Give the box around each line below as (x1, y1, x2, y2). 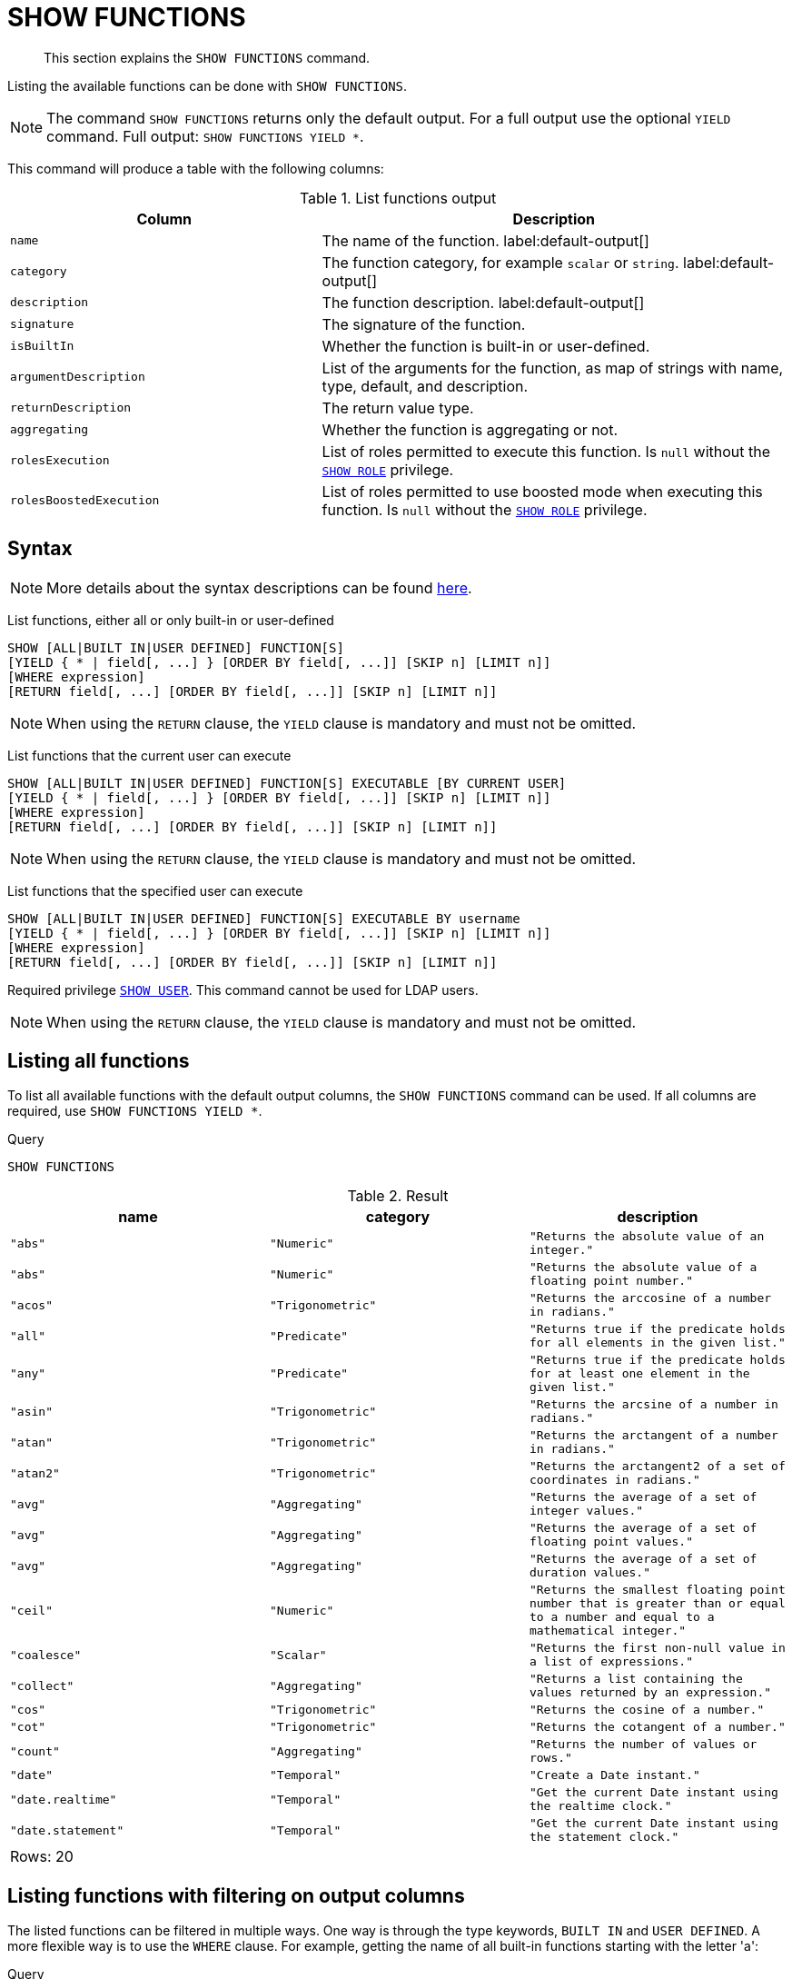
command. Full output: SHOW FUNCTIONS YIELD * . (46, 126, 364, 145)
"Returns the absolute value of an (529, 1229, 765, 1244)
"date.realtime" (10, 1792, 117, 1806)
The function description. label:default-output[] (322, 293, 645, 312)
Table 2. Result (347, 1187, 449, 1206)
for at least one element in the (529, 1367, 750, 1381)
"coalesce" (10, 1647, 82, 1662)
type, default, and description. (322, 376, 529, 395)
